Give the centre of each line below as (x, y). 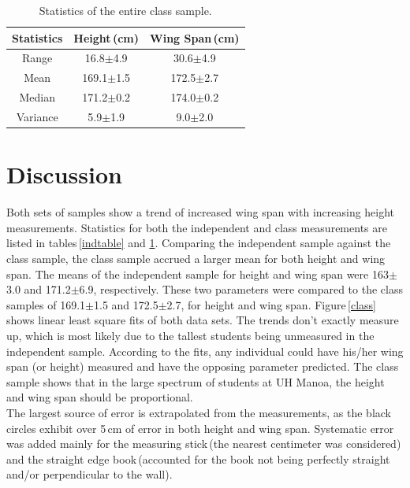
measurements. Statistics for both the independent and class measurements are (197, 227)
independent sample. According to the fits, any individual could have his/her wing (205, 351)
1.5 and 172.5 (126, 304)
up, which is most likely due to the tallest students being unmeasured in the (190, 335)
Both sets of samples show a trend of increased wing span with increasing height (201, 212)
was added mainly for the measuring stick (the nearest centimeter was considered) (204, 444)
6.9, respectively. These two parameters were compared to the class (241, 289)
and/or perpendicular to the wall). (89, 474)
